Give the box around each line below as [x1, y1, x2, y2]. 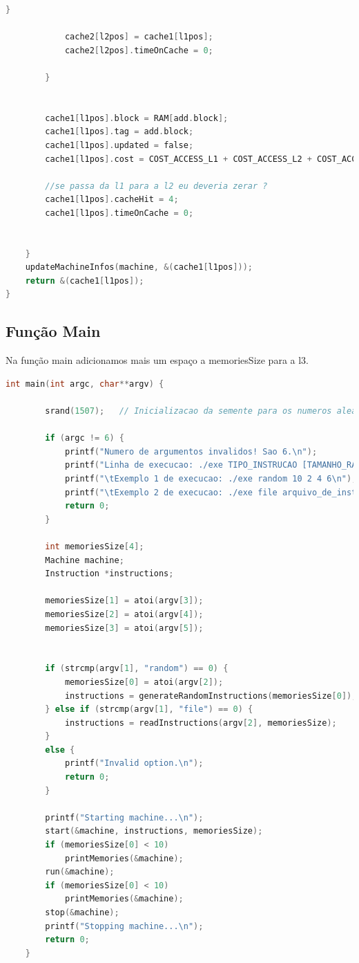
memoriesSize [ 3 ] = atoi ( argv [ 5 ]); [45, 623, 204, 633]
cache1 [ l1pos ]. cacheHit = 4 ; [45, 194, 179, 205]
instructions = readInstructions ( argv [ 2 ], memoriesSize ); [64, 717, 337, 728]
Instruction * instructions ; [45, 569, 174, 579]
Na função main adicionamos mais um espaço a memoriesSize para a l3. [6, 353, 309, 367]
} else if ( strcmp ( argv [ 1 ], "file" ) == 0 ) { [45, 704, 253, 715]
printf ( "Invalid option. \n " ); [64, 758, 204, 769]
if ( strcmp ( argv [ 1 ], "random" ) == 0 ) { [45, 663, 229, 674]
